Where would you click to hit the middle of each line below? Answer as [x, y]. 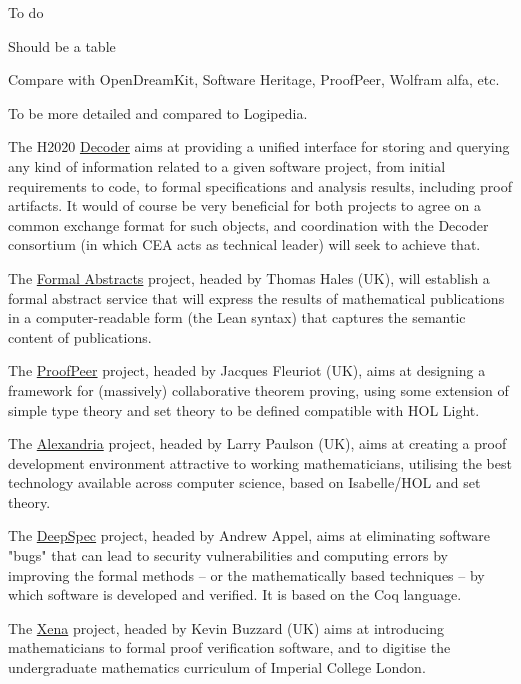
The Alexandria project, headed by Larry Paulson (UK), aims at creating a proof [257, 443]
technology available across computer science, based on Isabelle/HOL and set [244, 482]
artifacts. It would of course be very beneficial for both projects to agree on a [244, 205]
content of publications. [80, 336]
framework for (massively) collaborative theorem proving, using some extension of [258, 389]
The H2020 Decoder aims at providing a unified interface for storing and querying [259, 146]
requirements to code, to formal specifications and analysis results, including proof [260, 185]
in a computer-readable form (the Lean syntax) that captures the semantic [237, 317]
